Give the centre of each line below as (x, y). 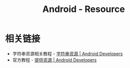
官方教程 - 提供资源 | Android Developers (55, 60)
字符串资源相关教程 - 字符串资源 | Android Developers (67, 53)
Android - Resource (84, 9)
